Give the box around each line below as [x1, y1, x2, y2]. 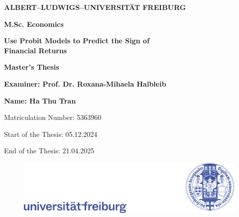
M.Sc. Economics [4, 18, 64, 29]
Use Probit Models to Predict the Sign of [4, 35, 150, 46]
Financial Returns [4, 45, 67, 55]
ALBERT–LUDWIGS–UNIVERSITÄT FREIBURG [4, 2, 186, 12]
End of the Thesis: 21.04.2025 [4, 145, 95, 156]
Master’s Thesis [4, 62, 59, 72]
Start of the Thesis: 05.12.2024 [4, 128, 98, 139]
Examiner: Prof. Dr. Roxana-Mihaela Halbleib [4, 78, 166, 89]
